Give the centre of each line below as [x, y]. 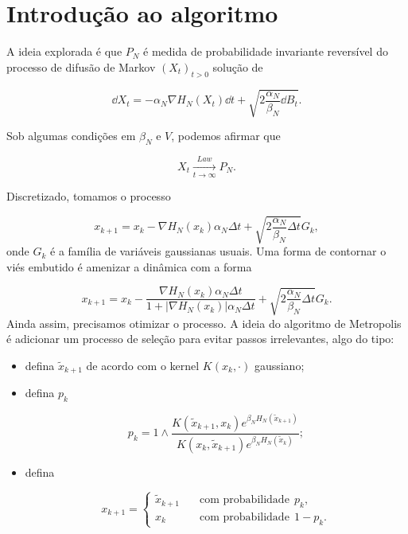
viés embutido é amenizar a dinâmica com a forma [129, 266]
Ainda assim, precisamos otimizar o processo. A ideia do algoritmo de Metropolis [204, 323]
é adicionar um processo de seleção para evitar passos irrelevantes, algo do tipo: [200, 339]
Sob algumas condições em [71, 136]
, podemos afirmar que [226, 136]
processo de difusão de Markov [81, 66]
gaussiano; [279, 365]
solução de [238, 66]
